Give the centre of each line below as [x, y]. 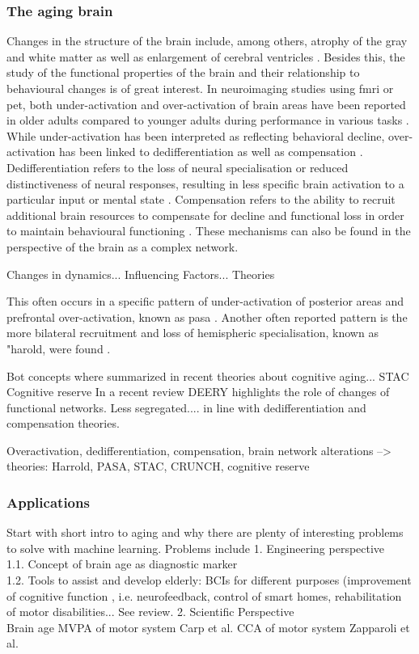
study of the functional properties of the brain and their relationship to [183, 72]
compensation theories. [63, 423]
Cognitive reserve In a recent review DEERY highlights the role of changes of [198, 392]
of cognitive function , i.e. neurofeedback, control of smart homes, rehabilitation [204, 595]
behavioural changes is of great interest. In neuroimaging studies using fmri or [200, 88]
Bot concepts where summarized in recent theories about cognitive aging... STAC [208, 376]
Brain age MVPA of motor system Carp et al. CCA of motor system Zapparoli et [208, 627]
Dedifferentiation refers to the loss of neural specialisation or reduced [178, 167]
